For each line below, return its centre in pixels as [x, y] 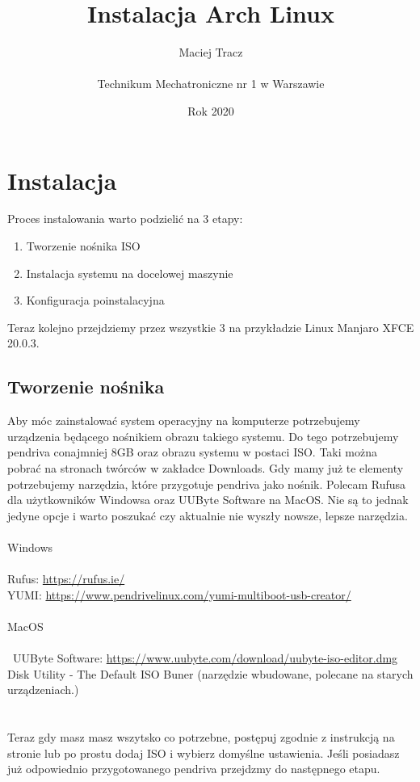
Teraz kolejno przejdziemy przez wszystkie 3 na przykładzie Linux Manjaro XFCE [211, 327]
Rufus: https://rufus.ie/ [66, 579]
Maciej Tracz [211, 52]
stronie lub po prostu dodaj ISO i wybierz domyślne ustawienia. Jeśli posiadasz [204, 753]
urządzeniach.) [43, 690]
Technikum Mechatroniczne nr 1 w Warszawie [211, 84]
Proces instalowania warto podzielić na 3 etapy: [125, 219]
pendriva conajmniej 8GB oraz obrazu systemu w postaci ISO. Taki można [192, 452]
